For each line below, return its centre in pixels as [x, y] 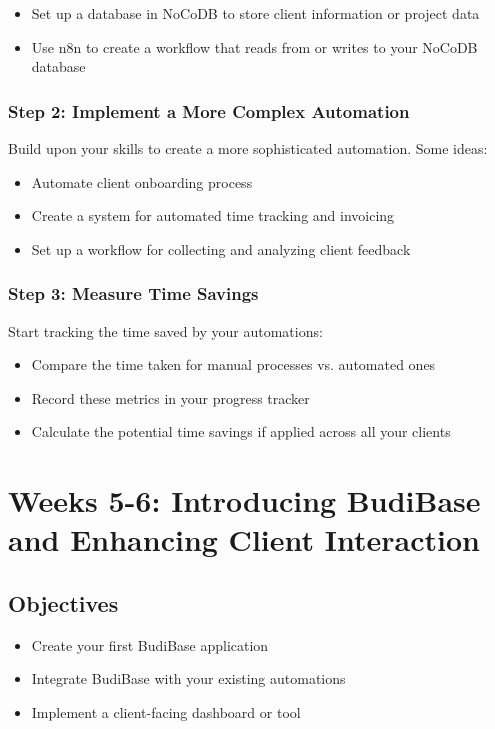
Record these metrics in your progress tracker [170, 397]
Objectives [63, 602]
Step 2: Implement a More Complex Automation [209, 110]
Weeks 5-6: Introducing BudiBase [244, 500]
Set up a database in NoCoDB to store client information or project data [255, 13]
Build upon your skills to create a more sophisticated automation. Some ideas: [248, 148]
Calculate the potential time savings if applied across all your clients [241, 431]
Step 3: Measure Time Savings [133, 293]
